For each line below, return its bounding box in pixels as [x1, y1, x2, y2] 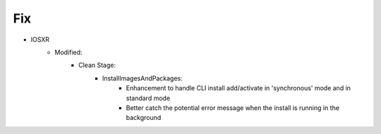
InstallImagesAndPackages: [102, 74, 183, 83]
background [126, 114, 162, 122]
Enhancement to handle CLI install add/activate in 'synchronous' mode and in [126, 84, 351, 92]
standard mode [126, 94, 171, 102]
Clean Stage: [78, 61, 116, 70]
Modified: [54, 48, 83, 56]
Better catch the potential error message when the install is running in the [126, 103, 340, 112]
